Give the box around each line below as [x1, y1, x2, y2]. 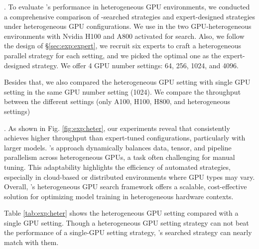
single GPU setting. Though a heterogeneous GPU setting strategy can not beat [4, 217, 249, 228]
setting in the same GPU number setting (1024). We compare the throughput [4, 86, 241, 97]
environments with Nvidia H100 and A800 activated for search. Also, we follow [4, 30, 245, 41]
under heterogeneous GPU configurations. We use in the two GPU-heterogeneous [4, 21, 252, 31]
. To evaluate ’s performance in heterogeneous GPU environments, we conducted [4, 1, 250, 11]
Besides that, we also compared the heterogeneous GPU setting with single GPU [4, 77, 251, 87]
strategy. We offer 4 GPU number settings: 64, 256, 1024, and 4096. [32, 60, 239, 70]
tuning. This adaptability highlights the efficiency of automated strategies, [4, 161, 231, 172]
